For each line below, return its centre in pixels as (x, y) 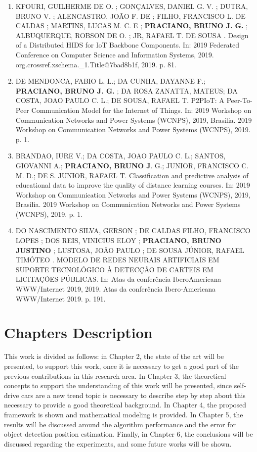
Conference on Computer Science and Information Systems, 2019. (115, 54)
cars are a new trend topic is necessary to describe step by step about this (133, 395)
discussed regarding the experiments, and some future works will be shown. (118, 443)
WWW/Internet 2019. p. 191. (61, 298)
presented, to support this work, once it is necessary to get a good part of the (122, 366)
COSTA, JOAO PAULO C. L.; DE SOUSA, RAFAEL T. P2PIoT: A (120, 100)
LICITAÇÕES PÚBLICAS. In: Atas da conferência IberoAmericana (118, 279)
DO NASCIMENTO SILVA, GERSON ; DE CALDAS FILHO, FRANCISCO (133, 230)
